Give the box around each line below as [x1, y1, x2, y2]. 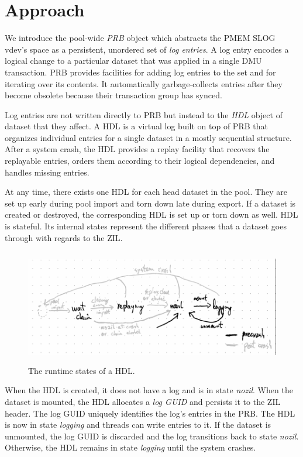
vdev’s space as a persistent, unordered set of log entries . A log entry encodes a [5, 43, 289, 55]
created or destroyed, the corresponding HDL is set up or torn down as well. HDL [5, 208, 298, 221]
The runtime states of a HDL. [28, 364, 135, 376]
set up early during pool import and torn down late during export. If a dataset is [5, 197, 296, 209]
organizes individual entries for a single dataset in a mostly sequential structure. [5, 131, 292, 143]
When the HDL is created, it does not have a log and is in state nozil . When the [5, 384, 293, 396]
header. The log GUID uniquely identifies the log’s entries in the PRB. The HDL [5, 407, 295, 419]
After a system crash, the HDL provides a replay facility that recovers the [5, 143, 270, 155]
